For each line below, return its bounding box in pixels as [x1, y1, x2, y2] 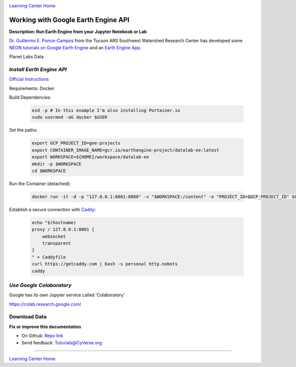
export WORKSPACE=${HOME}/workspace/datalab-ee [32, 154, 149, 160]
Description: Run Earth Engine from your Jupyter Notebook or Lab [9, 29, 148, 35]
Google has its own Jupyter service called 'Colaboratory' [9, 292, 125, 298]
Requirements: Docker [9, 85, 55, 91]
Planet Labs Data [9, 54, 44, 60]
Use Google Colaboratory [9, 282, 72, 289]
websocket [42, 233, 66, 239]
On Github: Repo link [21, 333, 64, 339]
